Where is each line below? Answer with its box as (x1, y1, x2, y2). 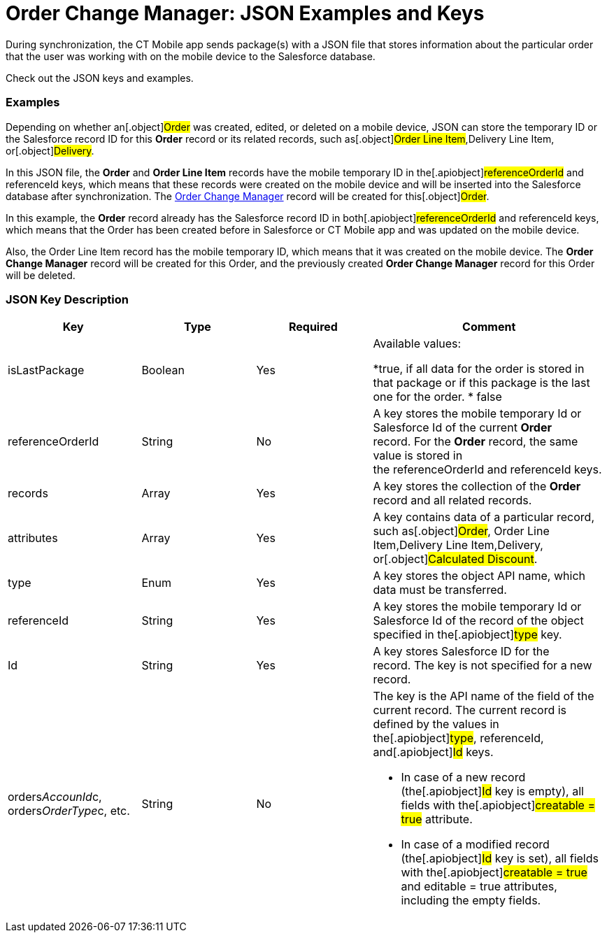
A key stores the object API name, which (373, 569, 586, 583)
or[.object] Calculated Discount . (373, 552, 538, 567)
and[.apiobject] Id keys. (373, 745, 494, 760)
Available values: (373, 336, 462, 351)
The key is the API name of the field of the (373, 689, 594, 704)
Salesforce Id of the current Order (373, 420, 552, 435)
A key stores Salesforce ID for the (373, 644, 550, 659)
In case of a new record (401, 770, 526, 785)
